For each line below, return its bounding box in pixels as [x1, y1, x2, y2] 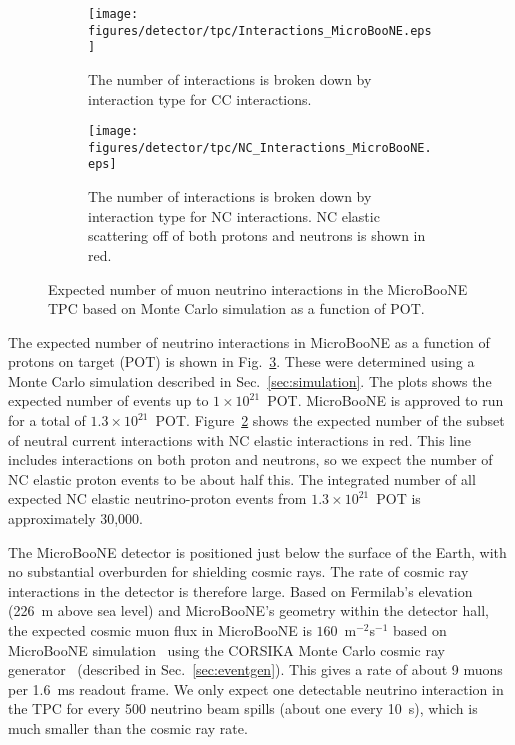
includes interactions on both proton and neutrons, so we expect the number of [8, 449, 493, 470]
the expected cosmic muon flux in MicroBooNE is [8, 620, 312, 640]
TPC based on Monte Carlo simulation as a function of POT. [48, 298, 425, 319]
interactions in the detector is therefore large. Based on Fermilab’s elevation [8, 580, 473, 601]
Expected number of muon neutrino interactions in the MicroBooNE [48, 278, 468, 299]
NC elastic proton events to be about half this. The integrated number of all [8, 468, 476, 489]
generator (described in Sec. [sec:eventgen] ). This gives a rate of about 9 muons [8, 659, 503, 680]
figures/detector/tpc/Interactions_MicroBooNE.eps [88, 23, 432, 38]
